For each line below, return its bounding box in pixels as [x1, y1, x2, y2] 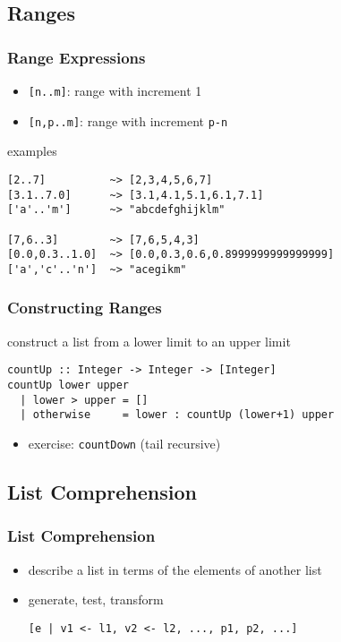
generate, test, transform [28, 590, 164, 609]
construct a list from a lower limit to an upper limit [7, 331, 291, 350]
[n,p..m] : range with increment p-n [28, 111, 228, 130]
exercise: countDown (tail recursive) [28, 433, 221, 452]
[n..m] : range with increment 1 [28, 81, 202, 99]
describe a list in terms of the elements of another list [28, 560, 322, 578]
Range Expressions [7, 46, 146, 68]
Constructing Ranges [7, 296, 162, 319]
